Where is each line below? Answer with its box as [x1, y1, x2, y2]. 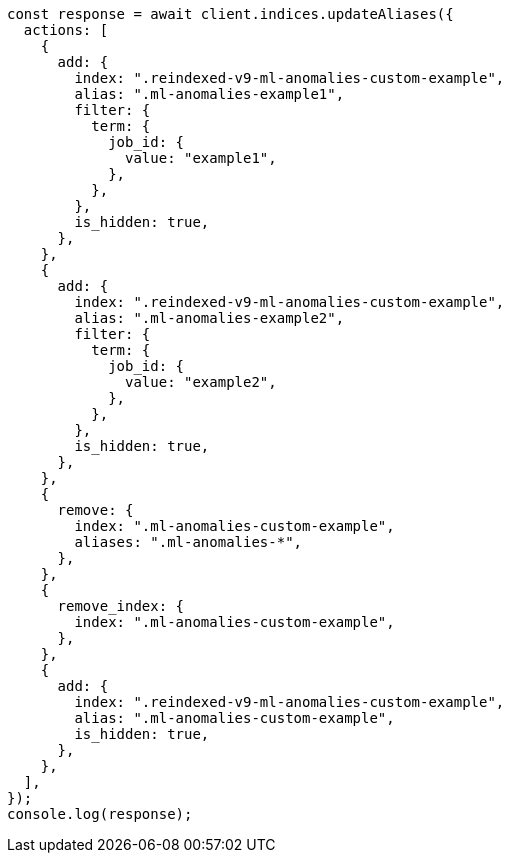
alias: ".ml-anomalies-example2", [74, 310, 345, 326]
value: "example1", [125, 150, 277, 166]
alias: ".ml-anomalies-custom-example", [74, 710, 395, 726]
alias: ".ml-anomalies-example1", [74, 86, 345, 102]
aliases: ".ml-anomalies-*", [74, 534, 303, 550]
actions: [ [23, 22, 109, 38]
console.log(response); [7, 806, 193, 822]
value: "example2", [125, 374, 277, 390]
